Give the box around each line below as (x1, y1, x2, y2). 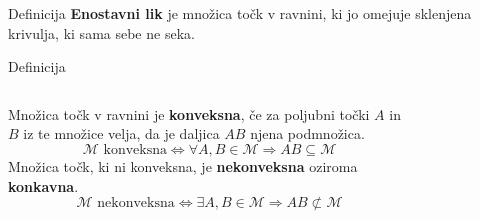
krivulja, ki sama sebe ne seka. (8, 22, 195, 43)
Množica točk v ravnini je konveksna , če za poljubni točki (8, 103, 370, 124)
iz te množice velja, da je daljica (23, 123, 220, 144)
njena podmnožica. (250, 123, 365, 144)
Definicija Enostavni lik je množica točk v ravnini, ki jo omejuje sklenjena (8, 3, 472, 23)
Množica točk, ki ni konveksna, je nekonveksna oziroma (8, 155, 358, 176)
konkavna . (8, 175, 79, 196)
